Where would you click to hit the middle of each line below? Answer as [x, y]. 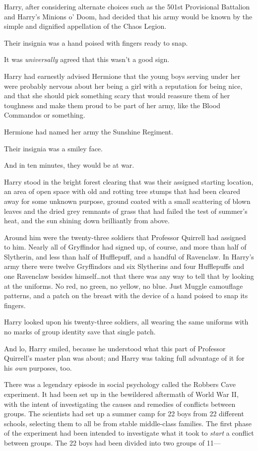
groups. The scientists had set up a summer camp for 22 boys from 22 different [124, 414]
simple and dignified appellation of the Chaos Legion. [85, 26]
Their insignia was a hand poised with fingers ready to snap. [96, 42]
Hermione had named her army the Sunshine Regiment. [89, 131]
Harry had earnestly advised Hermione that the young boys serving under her [122, 76]
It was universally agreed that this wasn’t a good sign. [87, 59]
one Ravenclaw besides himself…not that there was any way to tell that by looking [129, 276]
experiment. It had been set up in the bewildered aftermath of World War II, [121, 394]
